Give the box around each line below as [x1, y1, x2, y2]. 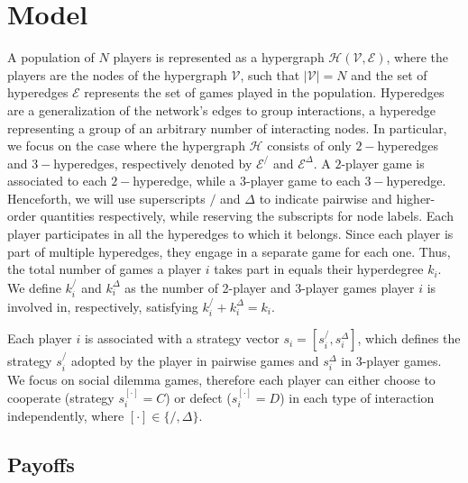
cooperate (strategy [7, 387, 115, 406]
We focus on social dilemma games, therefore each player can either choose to [7, 369, 436, 388]
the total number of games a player [7, 260, 202, 278]
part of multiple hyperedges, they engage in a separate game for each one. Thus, [7, 241, 451, 260]
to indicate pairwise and [259, 188, 392, 207]
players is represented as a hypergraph [113, 48, 325, 67]
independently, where [7, 406, 124, 425]
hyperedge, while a [133, 171, 236, 190]
